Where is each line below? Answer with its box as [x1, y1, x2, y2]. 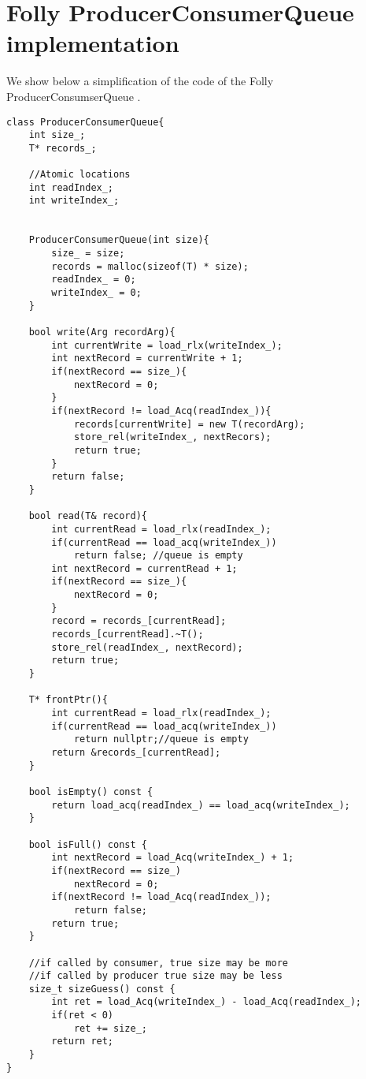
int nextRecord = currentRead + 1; [51, 562, 238, 574]
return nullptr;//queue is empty [73, 734, 249, 745]
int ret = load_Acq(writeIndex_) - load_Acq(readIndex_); [51, 996, 362, 1008]
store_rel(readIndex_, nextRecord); [51, 641, 243, 653]
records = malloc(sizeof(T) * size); [51, 260, 249, 272]
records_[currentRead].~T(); [51, 629, 204, 640]
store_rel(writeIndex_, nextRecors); [73, 431, 272, 443]
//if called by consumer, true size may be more [28, 957, 288, 969]
